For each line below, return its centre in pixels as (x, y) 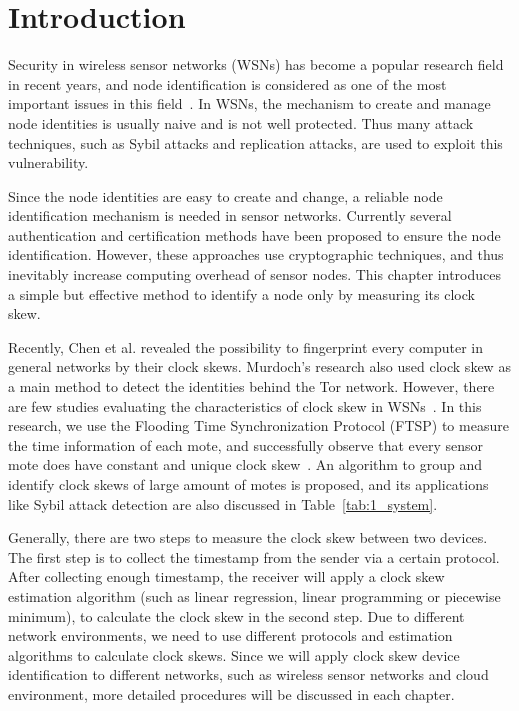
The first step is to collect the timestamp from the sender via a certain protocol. (254, 556)
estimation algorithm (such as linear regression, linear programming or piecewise (254, 595)
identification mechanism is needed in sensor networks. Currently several (230, 215)
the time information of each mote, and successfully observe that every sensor (246, 444)
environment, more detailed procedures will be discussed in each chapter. (231, 693)
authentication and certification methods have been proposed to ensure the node (254, 234)
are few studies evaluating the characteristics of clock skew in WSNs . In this (245, 405)
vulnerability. (48, 162)
